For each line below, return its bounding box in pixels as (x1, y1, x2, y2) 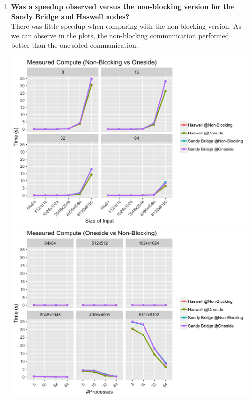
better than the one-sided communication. (11, 40, 138, 50)
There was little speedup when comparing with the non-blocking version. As (11, 21, 242, 31)
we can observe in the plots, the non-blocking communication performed (11, 30, 229, 40)
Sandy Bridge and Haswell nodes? (11, 11, 130, 21)
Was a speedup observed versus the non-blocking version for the (11, 1, 235, 11)
